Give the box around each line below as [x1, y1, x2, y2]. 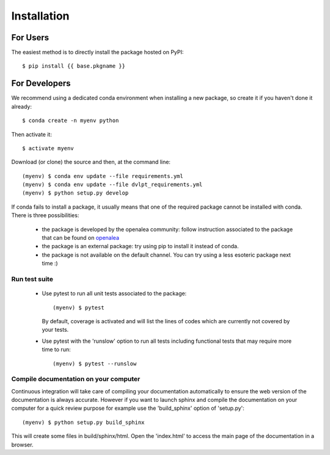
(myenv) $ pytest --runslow [53, 360, 137, 367]
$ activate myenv [22, 145, 74, 152]
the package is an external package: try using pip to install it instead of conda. [42, 243, 239, 250]
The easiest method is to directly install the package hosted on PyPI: [11, 49, 184, 56]
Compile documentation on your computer [11, 375, 141, 384]
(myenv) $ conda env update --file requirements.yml [22, 173, 183, 179]
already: [11, 102, 32, 110]
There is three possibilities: [11, 212, 79, 219]
